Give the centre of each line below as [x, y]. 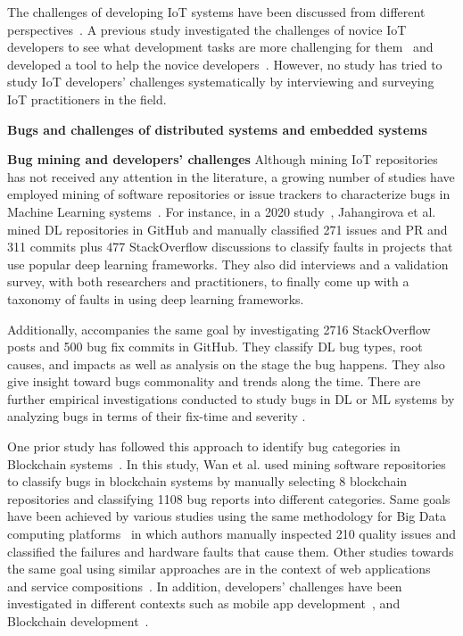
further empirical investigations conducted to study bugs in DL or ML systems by [231, 398]
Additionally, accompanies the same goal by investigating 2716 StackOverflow [219, 329]
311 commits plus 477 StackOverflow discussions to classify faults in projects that [230, 247]
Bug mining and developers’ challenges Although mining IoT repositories [223, 159]
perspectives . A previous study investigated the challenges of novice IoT [207, 29]
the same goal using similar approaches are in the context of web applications [219, 569]
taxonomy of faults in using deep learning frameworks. [156, 298]
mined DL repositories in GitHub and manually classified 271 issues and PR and [227, 229]
